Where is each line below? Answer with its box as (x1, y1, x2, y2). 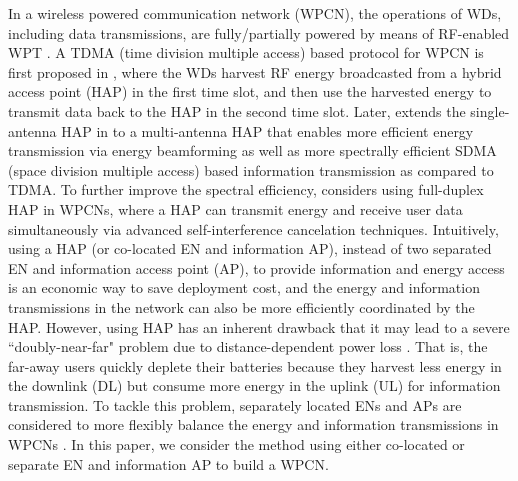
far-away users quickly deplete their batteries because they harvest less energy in (8, 355, 502, 376)
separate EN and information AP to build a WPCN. (8, 453, 329, 474)
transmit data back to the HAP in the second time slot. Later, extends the (8, 100, 466, 121)
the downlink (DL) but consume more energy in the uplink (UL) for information (8, 375, 501, 396)
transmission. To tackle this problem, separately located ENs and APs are (8, 394, 462, 415)
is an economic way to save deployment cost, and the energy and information (8, 277, 480, 298)
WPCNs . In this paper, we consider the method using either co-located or (8, 434, 465, 455)
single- (470, 100, 510, 121)
